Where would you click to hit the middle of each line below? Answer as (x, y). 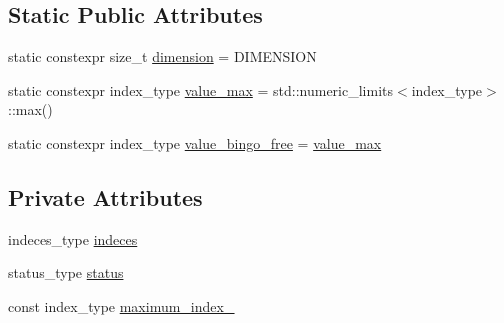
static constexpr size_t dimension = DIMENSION (162, 56)
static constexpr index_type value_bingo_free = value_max (195, 142)
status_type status (66, 272)
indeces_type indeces (73, 238)
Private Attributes (105, 196)
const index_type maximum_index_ (121, 305)
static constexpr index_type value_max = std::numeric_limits (201, 89)
